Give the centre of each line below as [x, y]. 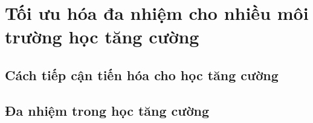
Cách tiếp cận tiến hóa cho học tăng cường [142, 74]
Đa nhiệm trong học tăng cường [107, 110]
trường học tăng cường [102, 36]
